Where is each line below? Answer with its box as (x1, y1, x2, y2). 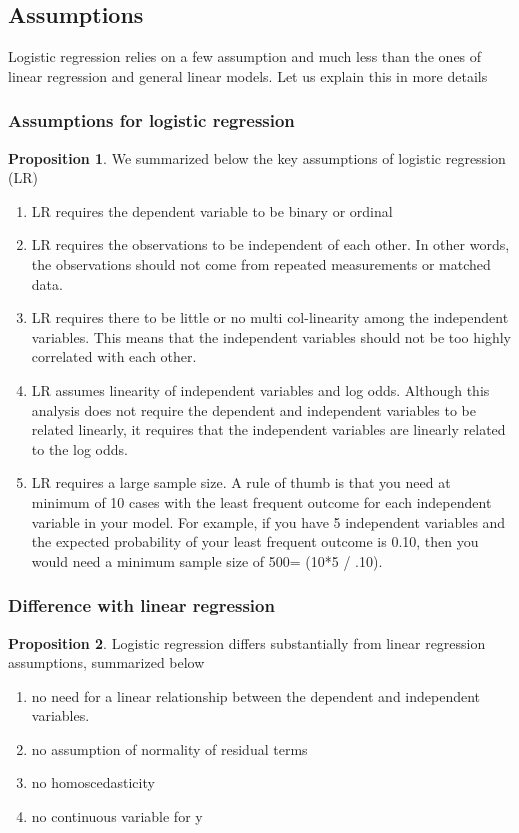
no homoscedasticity (31, 772, 155, 793)
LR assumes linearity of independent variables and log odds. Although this (31, 379, 490, 400)
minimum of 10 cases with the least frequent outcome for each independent (31, 491, 492, 512)
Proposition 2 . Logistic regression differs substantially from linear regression (8, 632, 486, 653)
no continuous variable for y (31, 806, 203, 827)
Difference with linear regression (8, 593, 275, 618)
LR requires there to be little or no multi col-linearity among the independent (31, 307, 509, 328)
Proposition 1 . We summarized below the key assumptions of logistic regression (8, 147, 506, 168)
